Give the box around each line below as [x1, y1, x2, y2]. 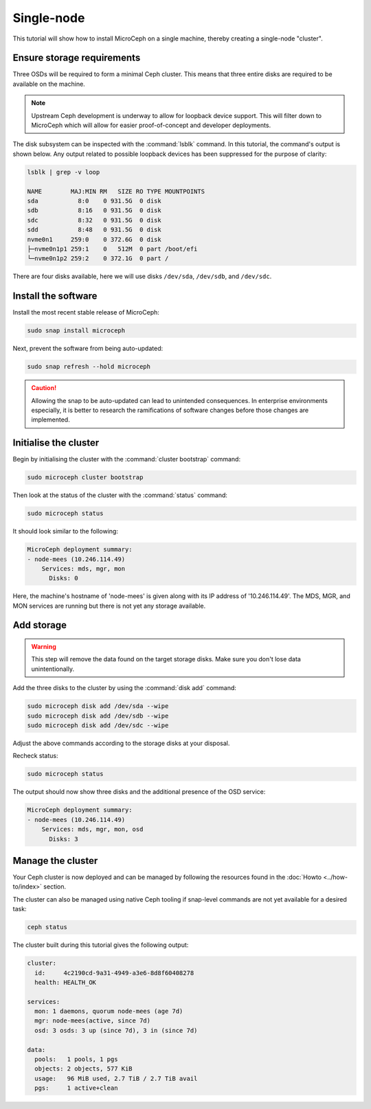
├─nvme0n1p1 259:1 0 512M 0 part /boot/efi [27, 244, 198, 253]
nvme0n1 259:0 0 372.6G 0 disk [27, 236, 161, 243]
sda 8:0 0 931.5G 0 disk [27, 196, 161, 205]
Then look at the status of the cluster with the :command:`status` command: [12, 491, 228, 499]
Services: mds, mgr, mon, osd [41, 825, 144, 834]
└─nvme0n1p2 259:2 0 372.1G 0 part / [27, 255, 169, 262]
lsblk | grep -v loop [27, 168, 100, 176]
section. [43, 882, 67, 891]
